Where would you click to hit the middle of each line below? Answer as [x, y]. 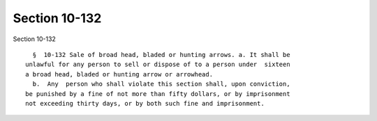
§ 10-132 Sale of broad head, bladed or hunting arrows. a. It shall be [161, 55]
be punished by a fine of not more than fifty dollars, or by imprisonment [158, 94]
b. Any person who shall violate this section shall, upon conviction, [161, 84]
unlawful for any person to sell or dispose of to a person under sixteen [158, 65]
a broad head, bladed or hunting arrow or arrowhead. [119, 74]
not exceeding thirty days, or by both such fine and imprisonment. [145, 103]
